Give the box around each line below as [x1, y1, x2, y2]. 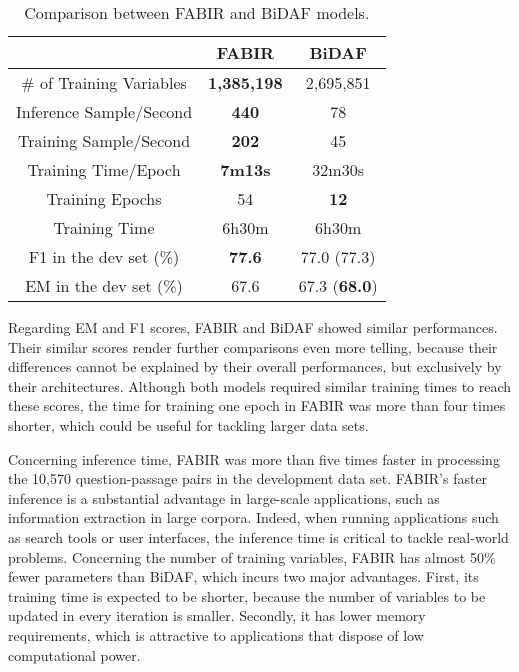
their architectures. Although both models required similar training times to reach [8, 375, 512, 396]
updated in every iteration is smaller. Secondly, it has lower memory [8, 605, 426, 626]
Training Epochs [46, 187, 162, 210]
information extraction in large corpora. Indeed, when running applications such [8, 507, 499, 528]
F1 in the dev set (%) [28, 245, 180, 268]
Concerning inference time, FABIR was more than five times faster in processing [8, 448, 500, 469]
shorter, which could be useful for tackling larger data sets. [8, 414, 369, 435]
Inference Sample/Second [16, 100, 193, 123]
